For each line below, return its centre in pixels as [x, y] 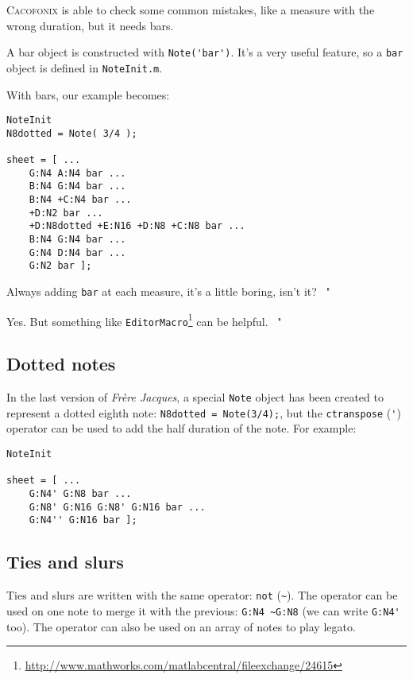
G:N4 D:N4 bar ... [77, 252]
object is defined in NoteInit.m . [85, 67]
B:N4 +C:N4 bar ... [80, 200]
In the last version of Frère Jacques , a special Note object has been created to [195, 397]
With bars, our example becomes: [88, 94]
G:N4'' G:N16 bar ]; [83, 520]
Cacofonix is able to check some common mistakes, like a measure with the [191, 10]
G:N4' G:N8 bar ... [80, 494]
